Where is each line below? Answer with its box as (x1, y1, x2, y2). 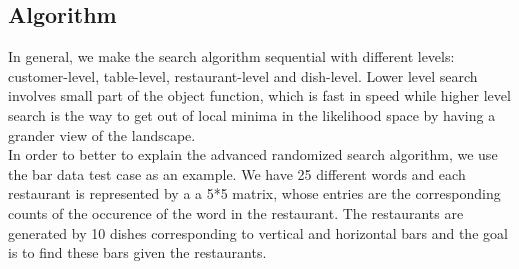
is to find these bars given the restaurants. (8, 242, 267, 263)
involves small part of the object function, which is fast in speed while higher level (8, 85, 511, 106)
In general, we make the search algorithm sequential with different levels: (8, 46, 455, 67)
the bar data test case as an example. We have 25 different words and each (8, 163, 466, 184)
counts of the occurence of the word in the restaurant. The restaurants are (8, 202, 464, 223)
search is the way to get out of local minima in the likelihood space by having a (8, 104, 496, 125)
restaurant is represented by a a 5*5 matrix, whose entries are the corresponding (8, 183, 501, 204)
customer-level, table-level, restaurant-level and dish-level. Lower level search (8, 65, 478, 86)
